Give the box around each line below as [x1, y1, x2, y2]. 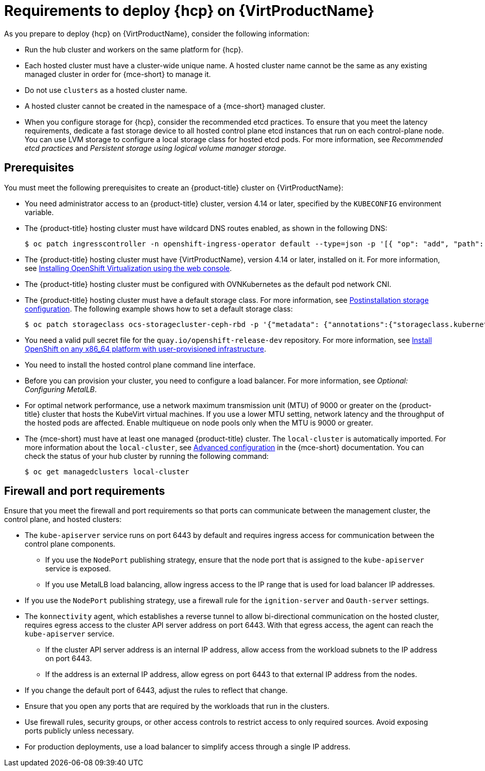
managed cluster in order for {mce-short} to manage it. [25, 69, 211, 79]
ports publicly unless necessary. [25, 726, 134, 736]
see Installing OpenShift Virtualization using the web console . [25, 263, 232, 273]
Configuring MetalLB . [25, 384, 97, 394]
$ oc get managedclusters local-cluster [25, 467, 190, 476]
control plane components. [25, 539, 116, 549]
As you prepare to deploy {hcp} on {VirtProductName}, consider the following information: [4, 29, 309, 38]
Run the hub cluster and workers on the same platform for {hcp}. [25, 45, 244, 54]
